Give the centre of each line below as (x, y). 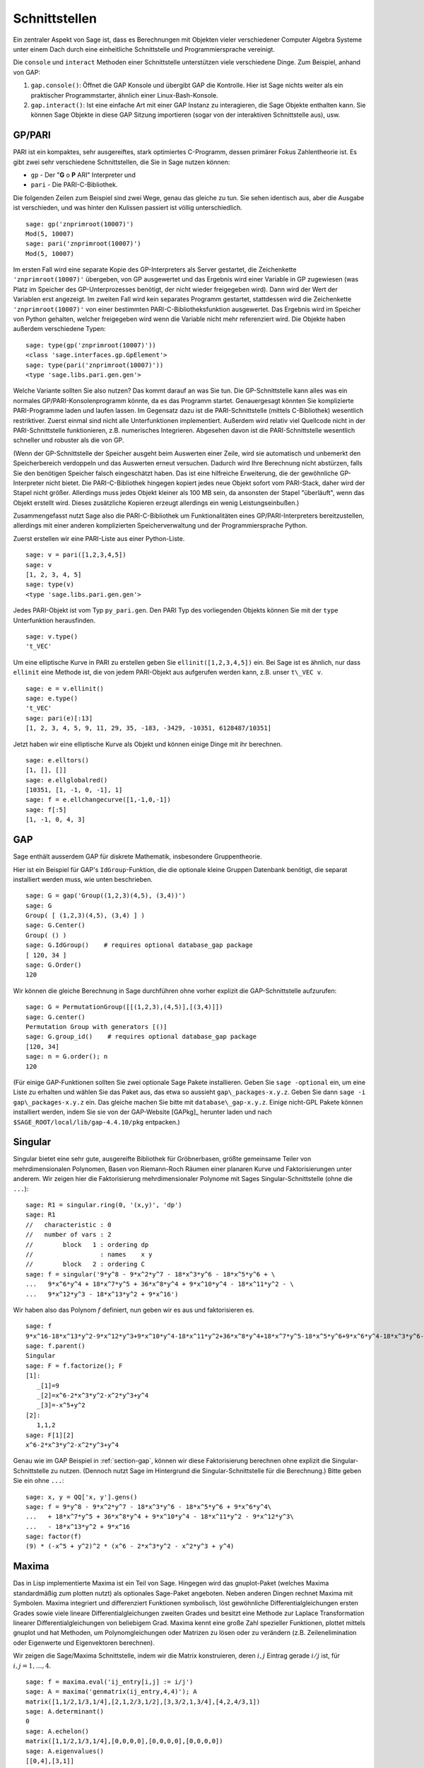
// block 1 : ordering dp (87, 1244)
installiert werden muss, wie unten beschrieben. (83, 879)
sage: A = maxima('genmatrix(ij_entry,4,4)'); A (111, 1692)
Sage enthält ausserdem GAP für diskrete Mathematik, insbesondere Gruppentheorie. (137, 856)
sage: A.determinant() (65, 1712)
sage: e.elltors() (58, 760)
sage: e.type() (52, 698)
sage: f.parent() (55, 1346)
